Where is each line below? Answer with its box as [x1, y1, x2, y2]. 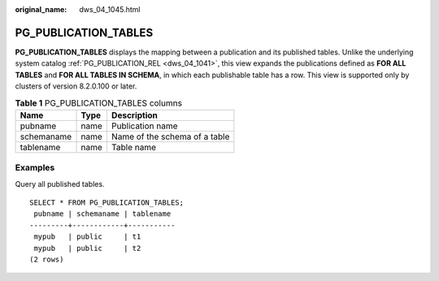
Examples [15, 162, 55, 174]
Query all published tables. [15, 179, 105, 188]
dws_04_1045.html [79, 5, 141, 14]
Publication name [111, 120, 178, 132]
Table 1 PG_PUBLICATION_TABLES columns [15, 97, 183, 109]
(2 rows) [29, 254, 64, 264]
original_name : [15, 5, 67, 14]
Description [111, 110, 159, 121]
